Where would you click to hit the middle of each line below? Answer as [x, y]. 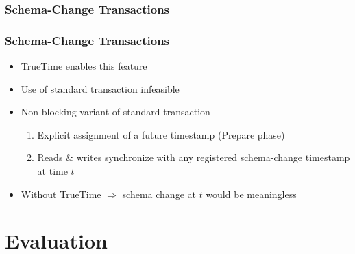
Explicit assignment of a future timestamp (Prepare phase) [161, 134]
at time [52, 171]
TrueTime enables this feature [84, 66]
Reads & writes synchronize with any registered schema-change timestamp [194, 157]
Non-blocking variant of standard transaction [115, 112]
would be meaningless [251, 194]
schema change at [159, 194]
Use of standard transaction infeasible [100, 88]
